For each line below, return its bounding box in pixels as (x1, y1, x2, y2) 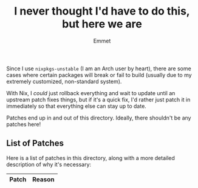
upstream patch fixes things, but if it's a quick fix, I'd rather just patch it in (6, 96, 191, 103)
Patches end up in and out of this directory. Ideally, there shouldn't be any (6, 114, 191, 121)
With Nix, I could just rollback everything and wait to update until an (6, 89, 176, 96)
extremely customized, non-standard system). (6, 78, 122, 85)
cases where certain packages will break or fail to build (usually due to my (6, 71, 193, 78)
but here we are (61, 17, 143, 31)
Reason (32, 175, 55, 183)
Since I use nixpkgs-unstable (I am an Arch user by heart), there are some (6, 65, 191, 72)
